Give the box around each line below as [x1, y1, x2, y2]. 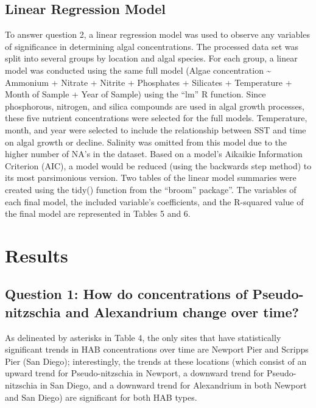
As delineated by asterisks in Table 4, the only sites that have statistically [5, 331, 281, 343]
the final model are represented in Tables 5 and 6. [5, 207, 191, 220]
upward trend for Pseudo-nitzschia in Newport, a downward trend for [5, 367, 264, 379]
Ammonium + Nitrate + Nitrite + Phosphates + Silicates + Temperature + [5, 76, 292, 88]
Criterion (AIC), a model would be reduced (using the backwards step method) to [5, 159, 312, 172]
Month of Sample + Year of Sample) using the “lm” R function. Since [5, 88, 266, 100]
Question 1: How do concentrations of [5, 284, 248, 303]
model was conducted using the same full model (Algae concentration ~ [5, 63, 272, 76]
